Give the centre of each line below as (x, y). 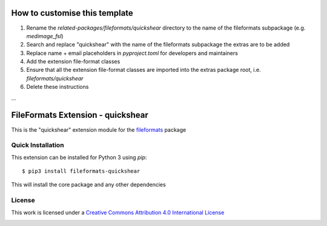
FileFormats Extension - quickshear (80, 115)
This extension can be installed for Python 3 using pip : (79, 157)
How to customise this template (72, 13)
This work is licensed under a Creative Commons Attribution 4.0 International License (118, 212)
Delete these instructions (58, 87)
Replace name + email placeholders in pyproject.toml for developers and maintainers (132, 53)
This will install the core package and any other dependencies (88, 185)
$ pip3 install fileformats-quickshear (81, 171)
